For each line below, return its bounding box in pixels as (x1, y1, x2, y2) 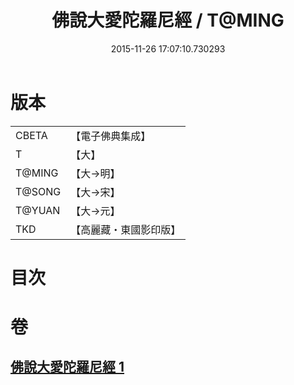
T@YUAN (15, 203, 61, 217)
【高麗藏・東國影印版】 (70, 222, 182, 236)
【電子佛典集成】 (70, 129, 152, 143)
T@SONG (15, 184, 62, 198)
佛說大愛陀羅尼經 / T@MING (51, 9, 285, 32)
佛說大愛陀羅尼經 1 (10, 359, 125, 376)
